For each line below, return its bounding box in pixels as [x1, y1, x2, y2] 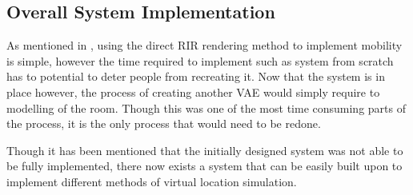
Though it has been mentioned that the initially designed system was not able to [6, 141, 403, 158]
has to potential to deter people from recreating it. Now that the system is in [6, 68, 385, 85]
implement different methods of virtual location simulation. [6, 173, 297, 189]
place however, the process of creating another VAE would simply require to [6, 83, 380, 100]
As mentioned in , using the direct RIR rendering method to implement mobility [6, 37, 403, 54]
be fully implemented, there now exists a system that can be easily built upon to [6, 157, 403, 174]
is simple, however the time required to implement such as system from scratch [6, 52, 394, 69]
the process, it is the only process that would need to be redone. [6, 115, 321, 132]
